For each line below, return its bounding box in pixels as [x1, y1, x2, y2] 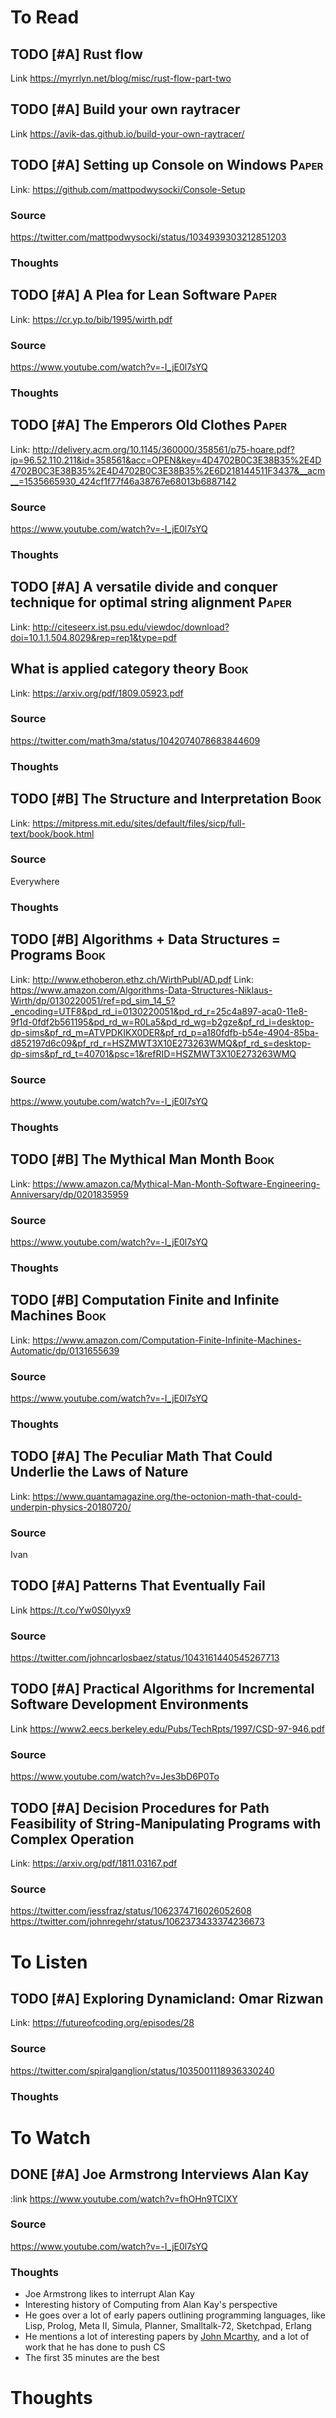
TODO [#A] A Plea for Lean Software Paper [10, 287, 278, 304]
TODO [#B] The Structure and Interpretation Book [10, 791, 322, 808]
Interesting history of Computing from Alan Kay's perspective [24, 2299, 278, 2311]
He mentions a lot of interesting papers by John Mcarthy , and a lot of [24, 2331, 310, 2343]
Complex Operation [10, 1831, 135, 1848]
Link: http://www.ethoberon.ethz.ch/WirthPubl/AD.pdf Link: [10, 973, 254, 985]
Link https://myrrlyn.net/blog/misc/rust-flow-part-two [10, 72, 232, 84]
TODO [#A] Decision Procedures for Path [10, 1799, 270, 1816]
